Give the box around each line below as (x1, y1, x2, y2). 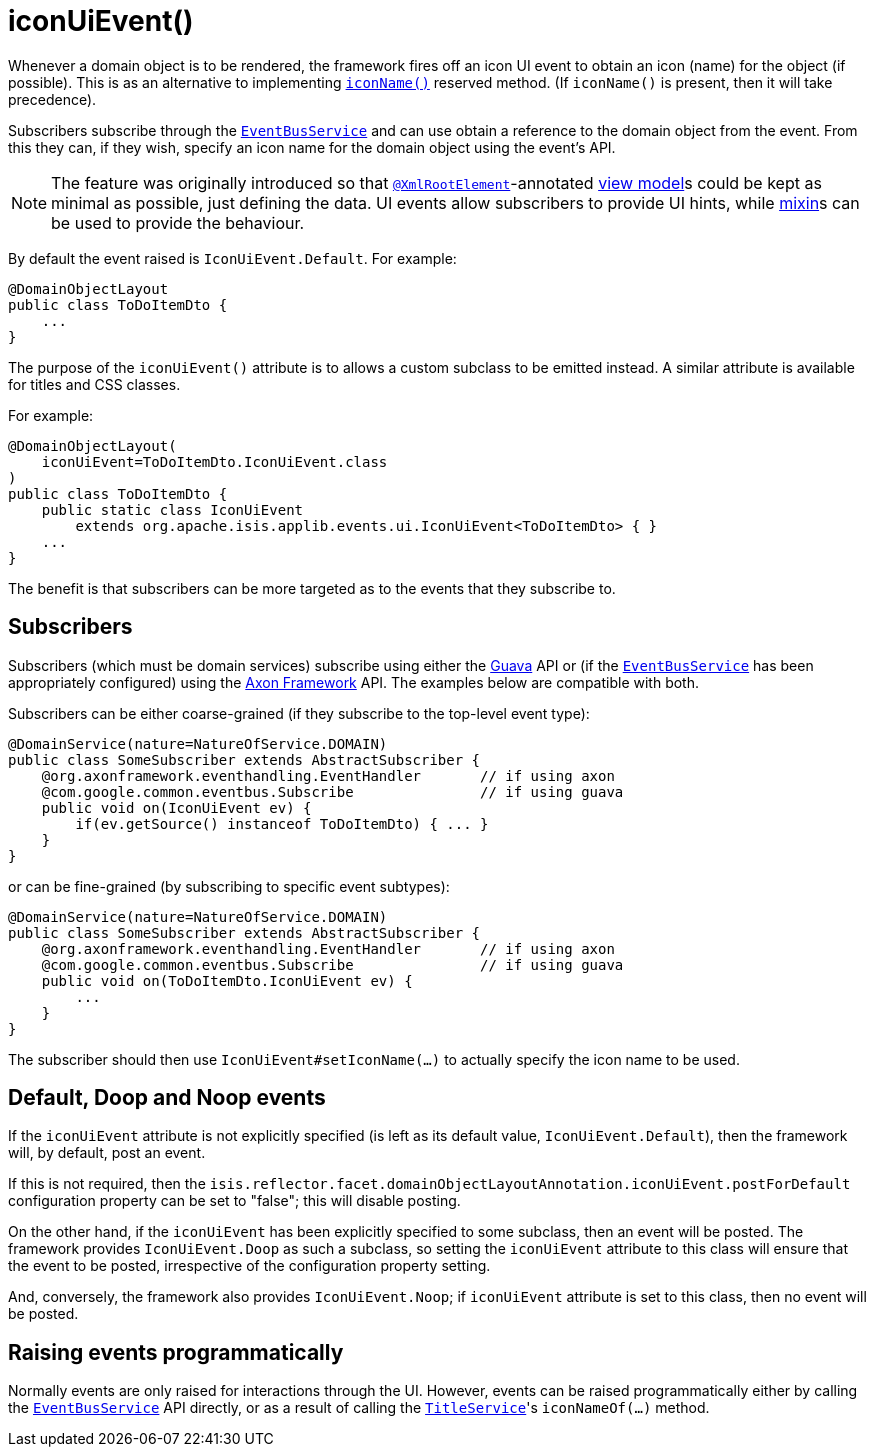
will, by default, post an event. (8, 1144, 206, 1162)
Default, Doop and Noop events (8, 1085, 326, 1111)
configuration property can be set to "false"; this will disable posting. (8, 1192, 461, 1210)
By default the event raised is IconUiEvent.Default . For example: (8, 249, 457, 267)
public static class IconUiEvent (41, 501, 304, 518)
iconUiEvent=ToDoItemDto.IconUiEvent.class (41, 453, 388, 470)
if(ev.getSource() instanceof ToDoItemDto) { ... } (75, 815, 489, 832)
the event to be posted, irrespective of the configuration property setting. (8, 1257, 491, 1275)
